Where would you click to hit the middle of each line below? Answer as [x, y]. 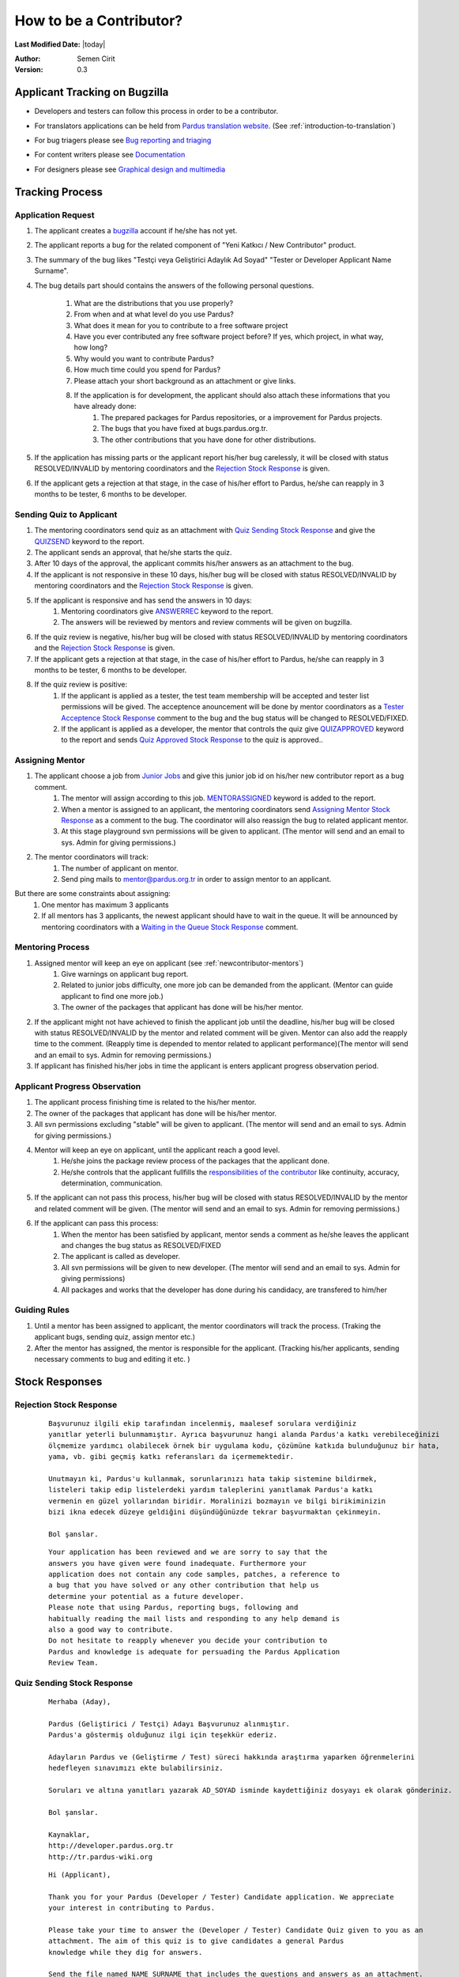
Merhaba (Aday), [80, 1702]
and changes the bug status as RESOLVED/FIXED [141, 1246]
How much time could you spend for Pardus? [147, 370]
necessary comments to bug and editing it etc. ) [112, 1359]
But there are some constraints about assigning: [93, 894]
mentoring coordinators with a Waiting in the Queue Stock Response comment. [170, 927]
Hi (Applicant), [80, 1875]
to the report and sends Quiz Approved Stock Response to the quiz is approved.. [192, 740]
